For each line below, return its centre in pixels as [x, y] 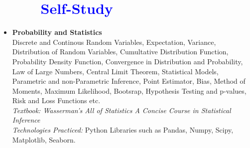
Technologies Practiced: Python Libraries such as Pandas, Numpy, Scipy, [123, 130]
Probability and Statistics [57, 32]
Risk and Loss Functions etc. [56, 100]
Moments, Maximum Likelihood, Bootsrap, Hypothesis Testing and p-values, [129, 90]
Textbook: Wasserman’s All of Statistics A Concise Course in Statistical [122, 110]
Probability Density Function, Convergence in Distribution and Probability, [127, 61]
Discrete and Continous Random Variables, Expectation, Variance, [114, 42]
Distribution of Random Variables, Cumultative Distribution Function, [120, 52]
